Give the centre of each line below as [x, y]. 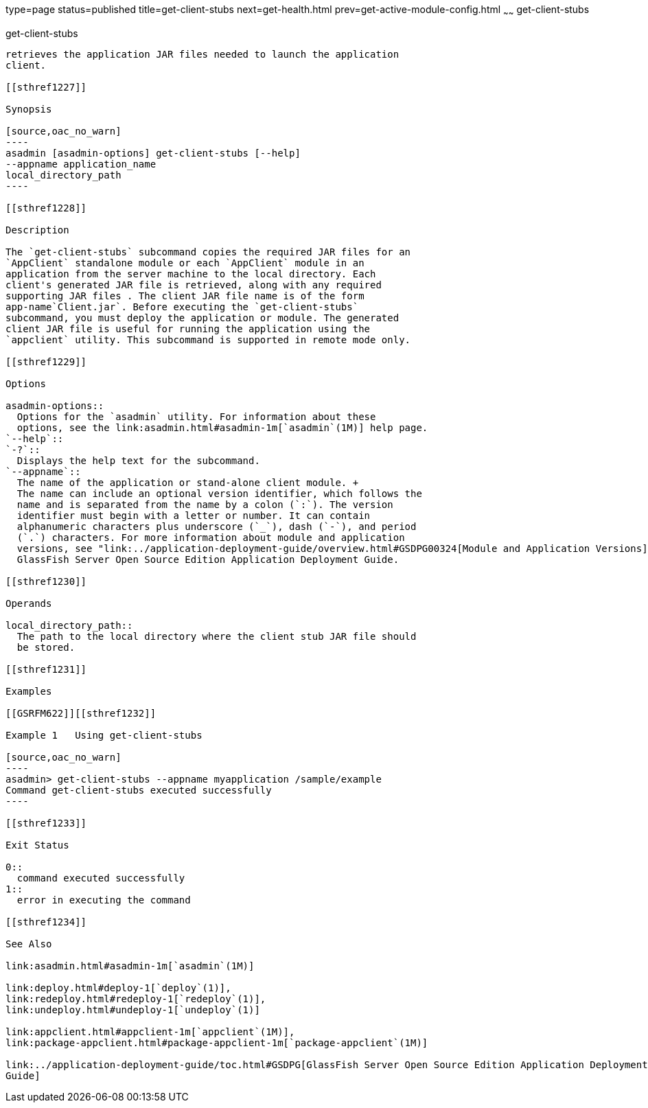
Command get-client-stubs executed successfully [139, 790]
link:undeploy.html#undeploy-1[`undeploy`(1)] [133, 1009]
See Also [29, 944]
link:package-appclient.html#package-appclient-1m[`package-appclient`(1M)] [217, 1042]
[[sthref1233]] [46, 823]
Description [37, 230]
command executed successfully [101, 878]
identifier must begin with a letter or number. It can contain [194, 515]
